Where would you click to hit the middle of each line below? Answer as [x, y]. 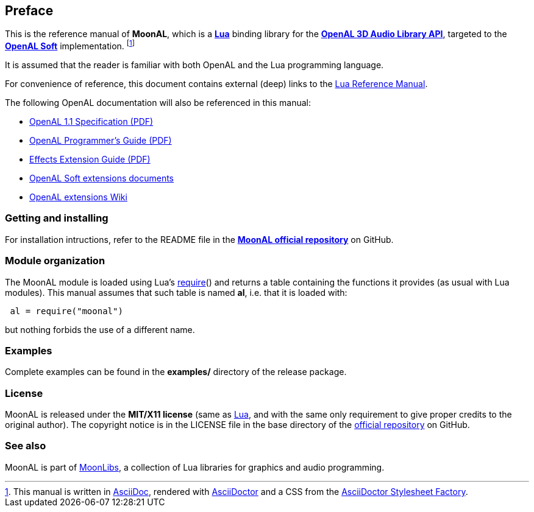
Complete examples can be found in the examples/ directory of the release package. [176, 372]
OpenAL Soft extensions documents [102, 178]
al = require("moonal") [66, 311]
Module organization [55, 261]
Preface [29, 11]
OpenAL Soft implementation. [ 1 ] [70, 45]
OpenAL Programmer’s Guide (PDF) [101, 141]
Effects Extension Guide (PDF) [90, 160]
